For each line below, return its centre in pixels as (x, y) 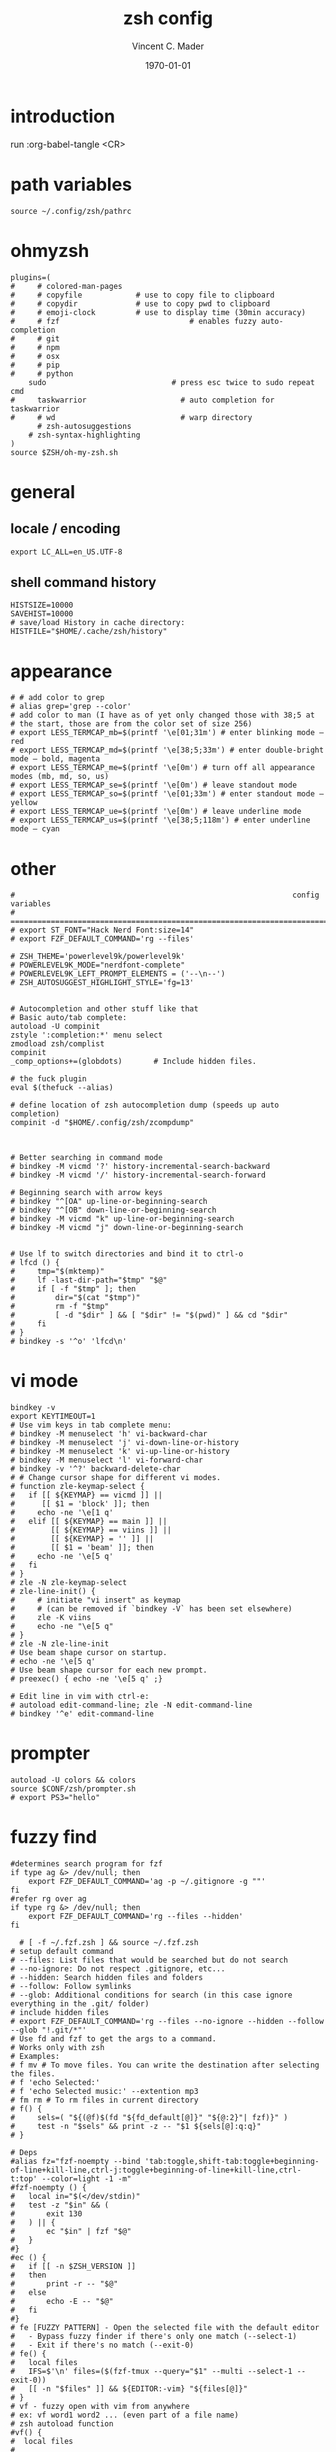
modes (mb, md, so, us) (60, 777)
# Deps (24, 2153)
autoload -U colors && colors (73, 1780)
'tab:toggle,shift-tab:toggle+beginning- (232, 2162)
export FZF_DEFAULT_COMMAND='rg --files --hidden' (136, 1917)
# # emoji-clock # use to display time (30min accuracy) (158, 312)
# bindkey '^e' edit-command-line (82, 1714)
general (43, 491)
